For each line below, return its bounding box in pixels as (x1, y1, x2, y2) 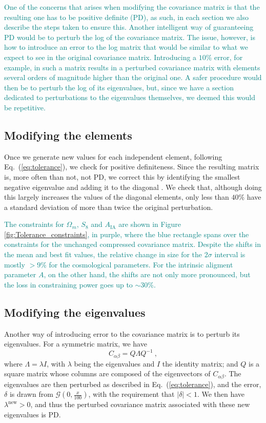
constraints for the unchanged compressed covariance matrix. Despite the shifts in (4, 239, 261, 249)
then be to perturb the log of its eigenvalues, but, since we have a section (4, 82, 234, 92)
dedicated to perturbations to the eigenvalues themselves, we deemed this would (4, 92, 256, 103)
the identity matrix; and (162, 358, 238, 369)
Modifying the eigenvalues (4, 304, 146, 320)
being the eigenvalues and (74, 358, 155, 369)
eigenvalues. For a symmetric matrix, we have (4, 338, 147, 349)
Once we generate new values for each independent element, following (4, 151, 222, 162)
